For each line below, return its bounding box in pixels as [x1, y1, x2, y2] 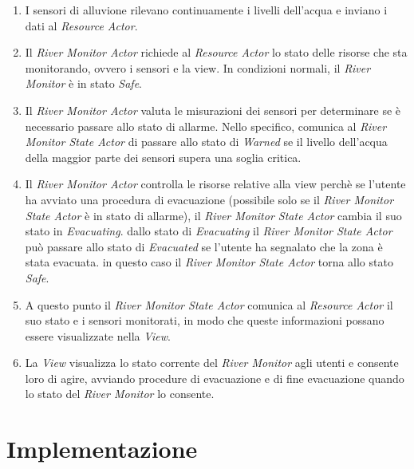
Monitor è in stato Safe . [25, 75, 143, 92]
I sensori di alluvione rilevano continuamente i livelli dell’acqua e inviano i [25, 2, 388, 18]
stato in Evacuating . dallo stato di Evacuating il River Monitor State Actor [25, 223, 392, 239]
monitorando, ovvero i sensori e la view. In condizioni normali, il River [25, 59, 371, 76]
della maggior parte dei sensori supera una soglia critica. [25, 148, 302, 165]
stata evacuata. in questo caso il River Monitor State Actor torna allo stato [25, 254, 393, 270]
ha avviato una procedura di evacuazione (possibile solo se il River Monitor [25, 191, 394, 207]
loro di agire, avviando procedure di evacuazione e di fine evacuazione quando [25, 369, 404, 386]
